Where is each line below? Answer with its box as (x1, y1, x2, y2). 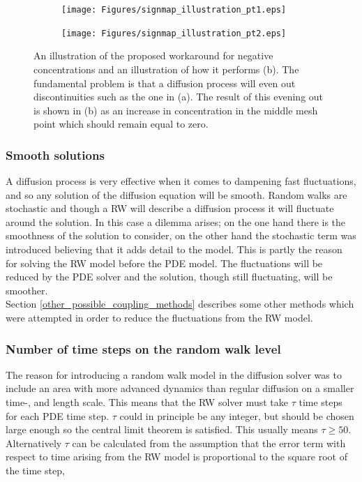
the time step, (6, 463, 65, 477)
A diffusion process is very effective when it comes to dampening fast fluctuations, (6, 174, 356, 188)
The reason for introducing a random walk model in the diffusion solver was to (6, 367, 342, 382)
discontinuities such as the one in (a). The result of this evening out (33, 89, 324, 104)
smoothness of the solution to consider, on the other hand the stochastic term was (6, 228, 356, 243)
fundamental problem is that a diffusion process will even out (33, 75, 296, 90)
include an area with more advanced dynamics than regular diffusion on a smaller (6, 381, 354, 396)
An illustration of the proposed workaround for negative (33, 48, 273, 63)
